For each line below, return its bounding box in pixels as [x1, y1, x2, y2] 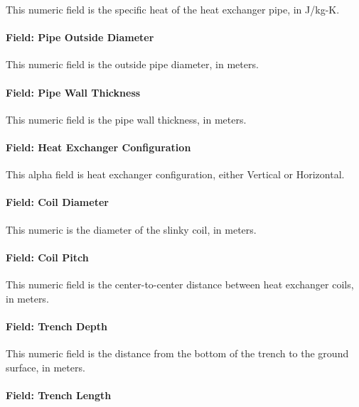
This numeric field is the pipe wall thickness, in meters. [6, 112, 247, 126]
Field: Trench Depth [6, 318, 107, 333]
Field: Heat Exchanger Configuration [6, 139, 191, 154]
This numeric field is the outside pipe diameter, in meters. [6, 57, 259, 72]
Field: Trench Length [6, 387, 112, 402]
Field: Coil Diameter [6, 195, 109, 210]
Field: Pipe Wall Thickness [6, 85, 141, 99]
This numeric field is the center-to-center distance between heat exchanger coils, [6, 276, 354, 291]
